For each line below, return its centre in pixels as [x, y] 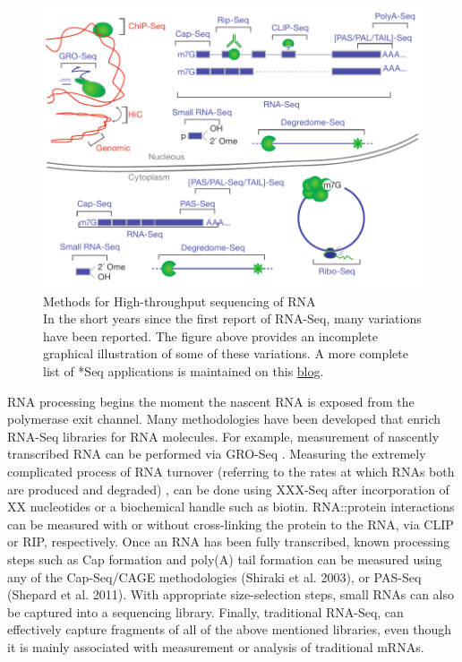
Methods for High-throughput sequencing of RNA [180, 301]
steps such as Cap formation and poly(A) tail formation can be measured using [225, 559]
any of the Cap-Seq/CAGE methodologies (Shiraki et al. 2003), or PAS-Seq [214, 576]
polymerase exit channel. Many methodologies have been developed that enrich [224, 419]
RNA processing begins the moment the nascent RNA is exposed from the [211, 401]
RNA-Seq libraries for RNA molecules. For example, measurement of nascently [223, 436]
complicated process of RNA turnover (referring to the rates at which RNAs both [231, 472]
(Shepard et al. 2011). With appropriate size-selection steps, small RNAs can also [231, 594]
